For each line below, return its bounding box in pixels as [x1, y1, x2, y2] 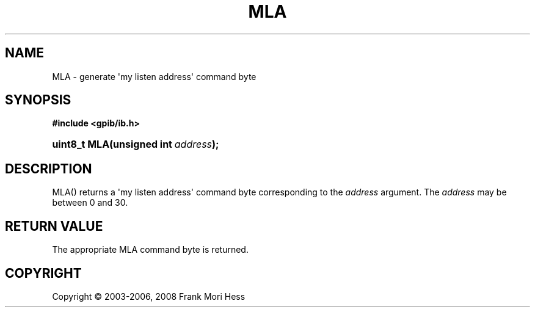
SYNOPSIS [5, 92, 71, 108]
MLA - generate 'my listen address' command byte [52, 71, 257, 82]
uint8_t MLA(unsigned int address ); [52, 138, 219, 151]
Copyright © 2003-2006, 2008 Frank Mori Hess [52, 291, 246, 302]
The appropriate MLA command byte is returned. [52, 244, 249, 255]
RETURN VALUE [5, 218, 103, 234]
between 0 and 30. [52, 197, 128, 208]
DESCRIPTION [5, 161, 92, 176]
